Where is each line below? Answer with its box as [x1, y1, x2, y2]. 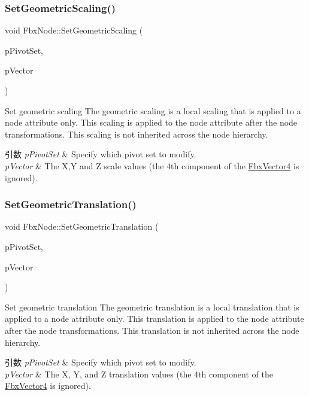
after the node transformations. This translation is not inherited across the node [5, 324, 299, 336]
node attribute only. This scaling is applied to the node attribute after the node [5, 116, 298, 129]
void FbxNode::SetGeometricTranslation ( [5, 220, 159, 233]
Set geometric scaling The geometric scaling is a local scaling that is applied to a [5, 104, 301, 117]
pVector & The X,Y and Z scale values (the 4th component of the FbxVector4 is [5, 159, 299, 172]
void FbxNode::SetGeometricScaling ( [5, 24, 143, 36]
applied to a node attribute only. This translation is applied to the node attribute [5, 312, 304, 325]
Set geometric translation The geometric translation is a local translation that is [5, 300, 299, 313]
